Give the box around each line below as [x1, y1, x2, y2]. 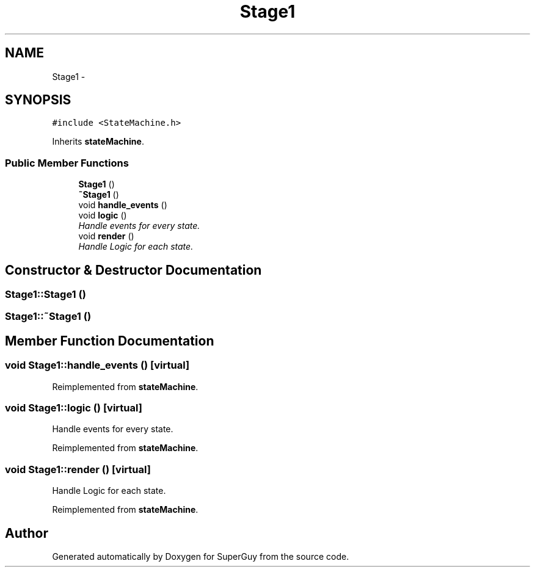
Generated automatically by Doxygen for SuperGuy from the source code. [52, 551, 349, 562]
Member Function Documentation [5, 333, 214, 349]
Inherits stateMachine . [52, 136, 144, 147]
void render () [78, 231, 134, 242]
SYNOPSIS [5, 92, 71, 108]
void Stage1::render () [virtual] [5, 463, 151, 476]
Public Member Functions [5, 156, 129, 169]
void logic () [78, 210, 127, 221]
